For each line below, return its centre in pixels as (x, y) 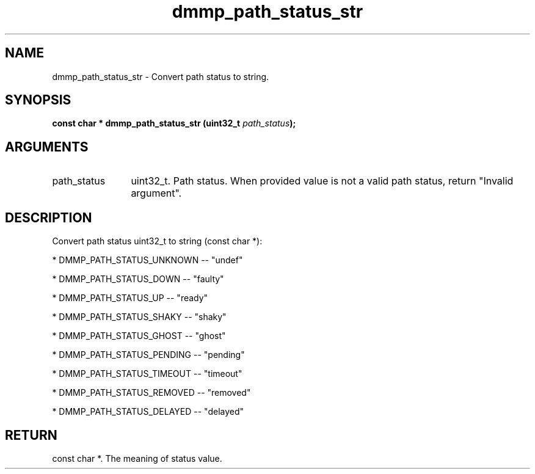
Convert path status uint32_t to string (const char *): (157, 241)
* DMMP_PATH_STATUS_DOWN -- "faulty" (138, 279)
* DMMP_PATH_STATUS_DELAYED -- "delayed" (148, 412)
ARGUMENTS (47, 147)
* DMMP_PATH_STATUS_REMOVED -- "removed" (151, 393)
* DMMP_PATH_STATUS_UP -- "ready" (130, 298)
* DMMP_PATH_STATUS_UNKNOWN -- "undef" (147, 260)
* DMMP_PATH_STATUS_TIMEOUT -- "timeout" (147, 374)
